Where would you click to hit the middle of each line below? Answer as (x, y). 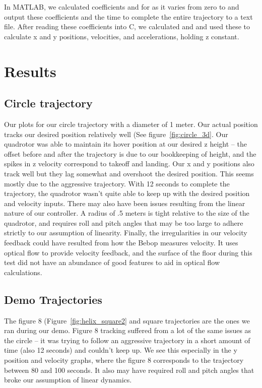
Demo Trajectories (53, 299)
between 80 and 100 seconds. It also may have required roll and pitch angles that (129, 370)
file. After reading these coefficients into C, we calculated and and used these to (127, 26)
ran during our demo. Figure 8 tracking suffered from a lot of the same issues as (128, 330)
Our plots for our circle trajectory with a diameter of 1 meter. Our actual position (131, 124)
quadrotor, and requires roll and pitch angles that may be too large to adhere (124, 222)
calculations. (23, 272)
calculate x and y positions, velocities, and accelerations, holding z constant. (122, 36)
